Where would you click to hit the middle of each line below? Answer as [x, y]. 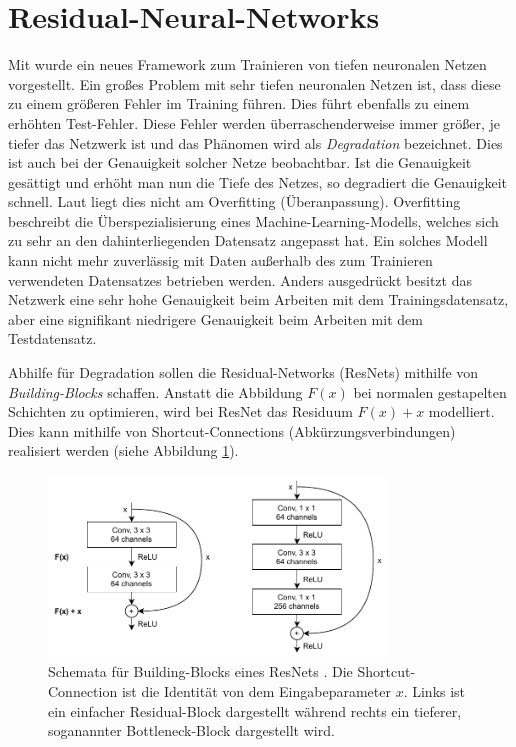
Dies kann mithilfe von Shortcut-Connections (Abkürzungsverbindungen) [232, 430]
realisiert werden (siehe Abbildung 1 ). [123, 450]
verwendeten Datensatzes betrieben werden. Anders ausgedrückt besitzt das [240, 279]
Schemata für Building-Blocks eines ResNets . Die [200, 671]
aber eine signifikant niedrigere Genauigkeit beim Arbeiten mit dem [215, 318]
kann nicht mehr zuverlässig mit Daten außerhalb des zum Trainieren [220, 260]
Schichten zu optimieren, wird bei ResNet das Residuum [180, 411]
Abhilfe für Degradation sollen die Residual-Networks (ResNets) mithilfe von [243, 372]
